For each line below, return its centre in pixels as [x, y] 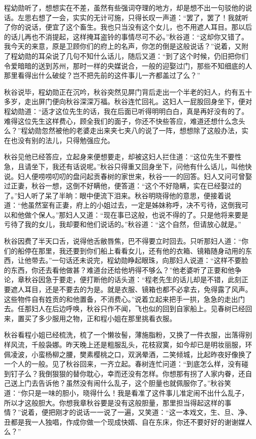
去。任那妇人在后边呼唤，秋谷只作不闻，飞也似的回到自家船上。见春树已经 [125, 309]
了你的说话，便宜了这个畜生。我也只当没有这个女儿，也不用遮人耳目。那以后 [128, 27]
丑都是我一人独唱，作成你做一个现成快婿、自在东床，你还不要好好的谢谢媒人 [128, 421]
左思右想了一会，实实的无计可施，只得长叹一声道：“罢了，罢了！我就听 [133, 17]
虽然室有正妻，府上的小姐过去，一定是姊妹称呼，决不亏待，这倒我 [135, 205]
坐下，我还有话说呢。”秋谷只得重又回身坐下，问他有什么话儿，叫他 [138, 166]
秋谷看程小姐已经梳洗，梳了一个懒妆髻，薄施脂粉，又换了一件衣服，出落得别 [128, 335]
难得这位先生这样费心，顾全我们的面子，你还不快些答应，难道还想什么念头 [125, 121]
